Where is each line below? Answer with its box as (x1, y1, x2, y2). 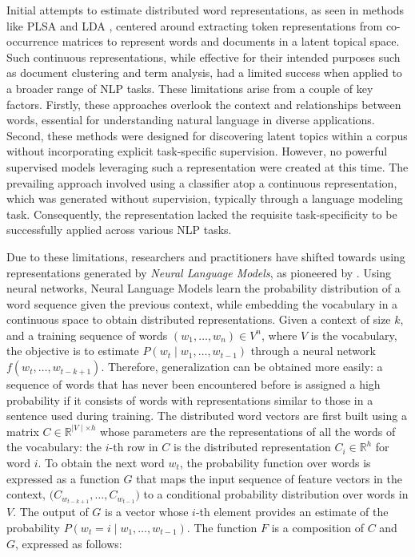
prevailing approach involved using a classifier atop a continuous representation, (6, 174, 397, 191)
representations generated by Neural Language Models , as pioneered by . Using (6, 264, 392, 281)
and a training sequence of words (6, 326, 168, 343)
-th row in (109, 438, 158, 455)
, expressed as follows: (15, 535, 122, 551)
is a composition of (271, 519, 364, 535)
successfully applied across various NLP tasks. (6, 221, 232, 238)
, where (261, 326, 297, 343)
